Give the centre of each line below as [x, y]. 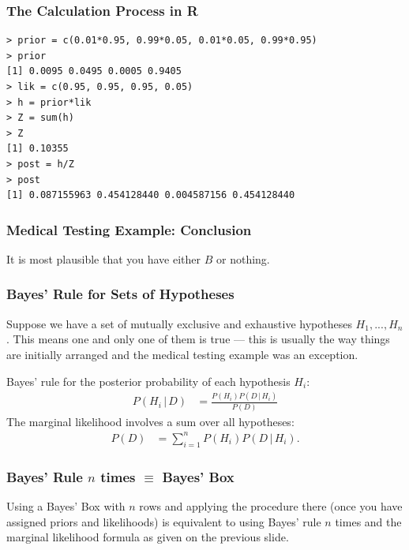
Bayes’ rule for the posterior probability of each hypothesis [148, 381]
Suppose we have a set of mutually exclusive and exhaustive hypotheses [179, 323]
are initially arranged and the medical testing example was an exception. [182, 354]
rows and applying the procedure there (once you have [271, 505]
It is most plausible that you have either [104, 258]
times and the [368, 521]
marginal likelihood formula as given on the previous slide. [148, 537]
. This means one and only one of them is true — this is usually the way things [198, 339]
